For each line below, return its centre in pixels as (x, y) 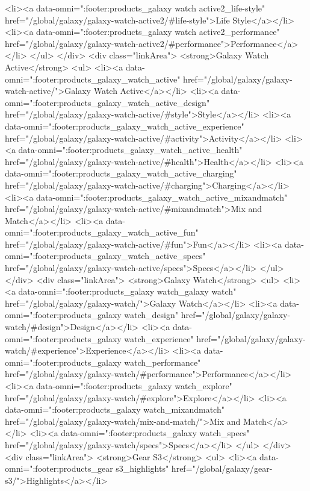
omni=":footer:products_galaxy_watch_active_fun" (102, 232)
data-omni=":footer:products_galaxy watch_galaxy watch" (127, 291)
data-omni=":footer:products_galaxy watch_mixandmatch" (115, 409)
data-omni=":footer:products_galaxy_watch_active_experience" (125, 126)
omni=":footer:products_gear (59, 468)
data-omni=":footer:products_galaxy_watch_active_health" (130, 150)
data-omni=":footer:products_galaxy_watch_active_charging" (121, 173)
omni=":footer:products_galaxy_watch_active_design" (107, 102)
